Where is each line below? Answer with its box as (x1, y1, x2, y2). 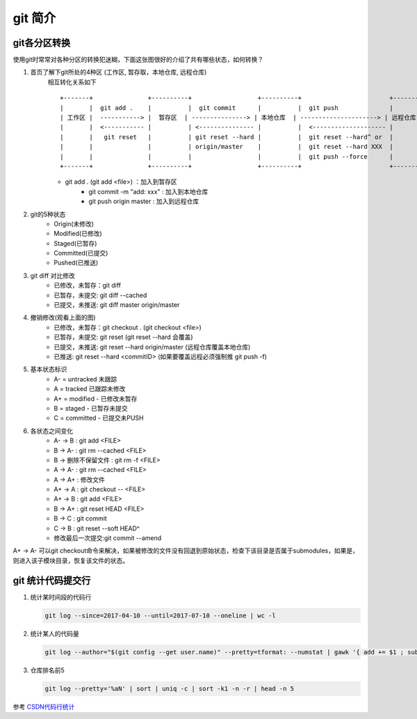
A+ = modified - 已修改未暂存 (54, 394, 138, 403)
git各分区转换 (13, 37, 71, 49)
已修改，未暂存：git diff (54, 281, 122, 290)
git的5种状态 (30, 210, 66, 219)
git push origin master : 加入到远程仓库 (88, 197, 199, 205)
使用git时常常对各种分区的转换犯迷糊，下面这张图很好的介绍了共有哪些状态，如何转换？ (13, 56, 264, 64)
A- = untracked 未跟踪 (54, 374, 117, 383)
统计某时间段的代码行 (30, 592, 92, 601)
